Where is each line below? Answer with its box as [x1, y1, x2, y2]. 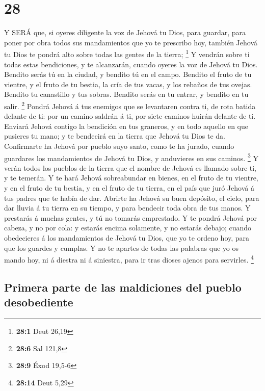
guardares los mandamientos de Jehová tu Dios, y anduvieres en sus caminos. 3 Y [4, 151, 258, 163]
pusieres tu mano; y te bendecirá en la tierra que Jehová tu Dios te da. [4, 131, 225, 141]
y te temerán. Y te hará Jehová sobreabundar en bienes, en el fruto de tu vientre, [4, 172, 258, 183]
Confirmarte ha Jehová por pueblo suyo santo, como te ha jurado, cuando [4, 140, 234, 151]
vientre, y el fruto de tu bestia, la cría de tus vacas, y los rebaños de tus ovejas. [4, 79, 252, 89]
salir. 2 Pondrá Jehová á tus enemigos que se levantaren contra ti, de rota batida [4, 99, 256, 111]
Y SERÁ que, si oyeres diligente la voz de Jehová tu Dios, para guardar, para [4, 27, 246, 38]
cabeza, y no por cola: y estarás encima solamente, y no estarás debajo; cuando [4, 222, 252, 233]
